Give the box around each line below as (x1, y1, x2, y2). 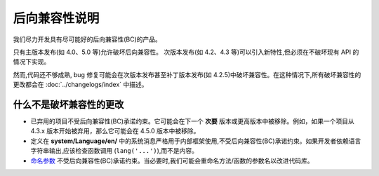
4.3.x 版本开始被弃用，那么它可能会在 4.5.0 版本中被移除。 (30, 127, 200, 135)
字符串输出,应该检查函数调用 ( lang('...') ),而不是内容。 (30, 147, 198, 155)
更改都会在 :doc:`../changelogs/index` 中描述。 (13, 81, 148, 89)
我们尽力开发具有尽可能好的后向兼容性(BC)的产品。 (13, 35, 161, 43)
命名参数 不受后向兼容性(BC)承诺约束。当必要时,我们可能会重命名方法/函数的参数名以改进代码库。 (30, 156, 314, 165)
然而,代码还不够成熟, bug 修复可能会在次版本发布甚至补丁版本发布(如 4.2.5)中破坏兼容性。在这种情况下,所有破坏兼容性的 (13, 70, 361, 79)
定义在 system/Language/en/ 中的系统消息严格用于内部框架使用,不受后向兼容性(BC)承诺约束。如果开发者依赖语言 (30, 137, 361, 145)
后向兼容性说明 (13, 11, 100, 26)
